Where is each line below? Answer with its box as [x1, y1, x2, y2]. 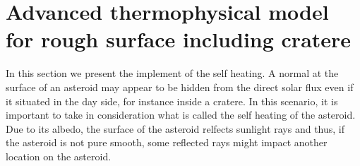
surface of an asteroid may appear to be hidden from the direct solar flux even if [6, 79, 354, 94]
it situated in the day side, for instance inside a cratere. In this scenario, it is [6, 93, 338, 108]
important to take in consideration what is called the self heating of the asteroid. [6, 107, 356, 122]
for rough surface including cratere [6, 25, 352, 54]
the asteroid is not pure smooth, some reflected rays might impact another [6, 135, 328, 150]
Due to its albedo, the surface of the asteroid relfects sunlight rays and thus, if [6, 121, 345, 136]
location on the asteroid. [6, 148, 112, 163]
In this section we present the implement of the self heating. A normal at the [6, 66, 339, 81]
